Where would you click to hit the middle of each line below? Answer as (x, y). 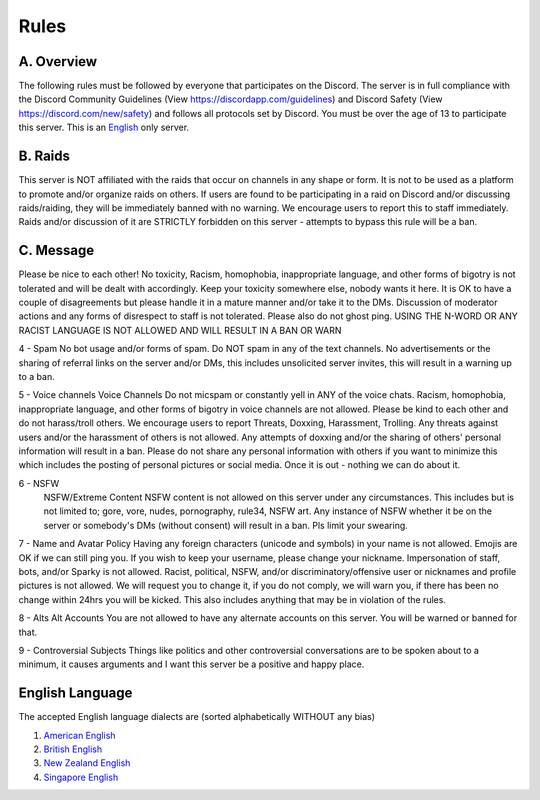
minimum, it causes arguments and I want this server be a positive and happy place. (191, 664)
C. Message (56, 250)
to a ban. (36, 376)
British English (73, 749)
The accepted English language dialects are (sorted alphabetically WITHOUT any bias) (196, 717)
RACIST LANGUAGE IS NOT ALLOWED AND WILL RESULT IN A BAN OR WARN (180, 330)
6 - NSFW (39, 483)
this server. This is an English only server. (104, 127)
